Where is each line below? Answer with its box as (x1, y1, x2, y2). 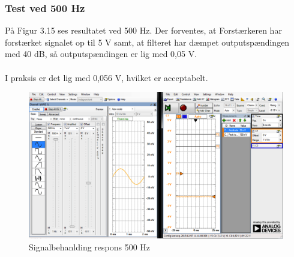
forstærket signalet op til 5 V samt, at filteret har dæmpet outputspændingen (5, 35, 290, 48)
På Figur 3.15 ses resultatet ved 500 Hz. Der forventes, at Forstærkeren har (5, 24, 282, 37)
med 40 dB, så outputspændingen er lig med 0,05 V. (5, 47, 197, 60)
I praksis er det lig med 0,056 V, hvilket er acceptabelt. (5, 71, 208, 83)
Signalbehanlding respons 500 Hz (29, 240, 151, 253)
